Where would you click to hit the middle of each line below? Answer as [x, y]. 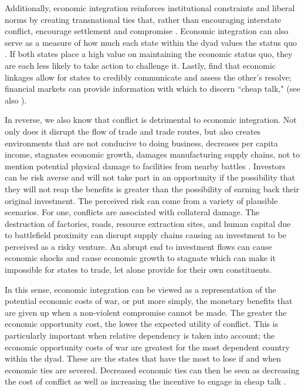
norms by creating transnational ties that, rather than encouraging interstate [143, 19]
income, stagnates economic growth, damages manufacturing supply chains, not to [152, 154]
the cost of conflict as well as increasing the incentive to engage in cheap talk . [145, 381]
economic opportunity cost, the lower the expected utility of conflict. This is [142, 324]
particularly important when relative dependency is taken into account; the [140, 335]
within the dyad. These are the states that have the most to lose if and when [143, 358]
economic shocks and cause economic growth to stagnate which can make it [140, 258]
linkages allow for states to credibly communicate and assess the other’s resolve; [148, 77]
